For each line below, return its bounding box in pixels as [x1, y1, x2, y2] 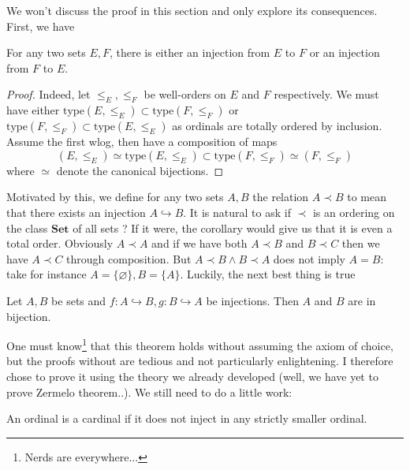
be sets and [51, 292, 106, 308]
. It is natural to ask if [183, 203, 291, 220]
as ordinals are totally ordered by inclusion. [172, 117, 382, 134]
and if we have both [151, 235, 248, 252]
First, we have [6, 17, 75, 34]
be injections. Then [206, 292, 299, 308]
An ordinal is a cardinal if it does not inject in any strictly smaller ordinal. [6, 410, 367, 427]
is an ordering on [312, 203, 395, 220]
